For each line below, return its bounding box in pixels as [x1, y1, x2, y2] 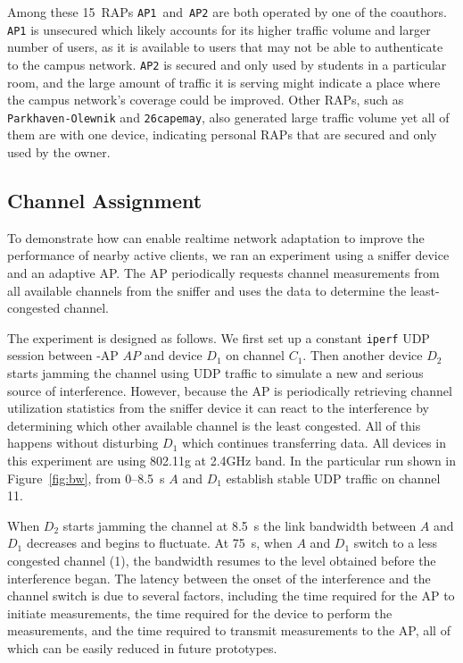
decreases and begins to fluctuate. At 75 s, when [26, 533, 293, 552]
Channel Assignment [7, 186, 203, 214]
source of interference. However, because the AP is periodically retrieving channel [7, 381, 452, 399]
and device [144, 346, 203, 365]
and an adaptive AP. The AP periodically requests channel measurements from [7, 263, 440, 281]
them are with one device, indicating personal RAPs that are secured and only [7, 125, 437, 144]
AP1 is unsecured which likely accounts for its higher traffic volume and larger [7, 20, 431, 38]
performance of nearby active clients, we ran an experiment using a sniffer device [7, 246, 450, 264]
